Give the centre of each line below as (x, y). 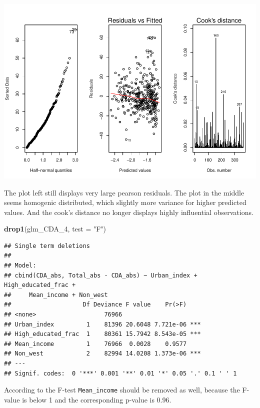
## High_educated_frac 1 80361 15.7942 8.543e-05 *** (102, 334)
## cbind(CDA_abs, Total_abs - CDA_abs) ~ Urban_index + (101, 275)
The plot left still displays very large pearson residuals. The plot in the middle (124, 192)
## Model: (20, 266)
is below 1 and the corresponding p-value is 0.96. (97, 399)
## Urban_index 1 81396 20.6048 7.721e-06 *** (102, 324)
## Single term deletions (47, 246)
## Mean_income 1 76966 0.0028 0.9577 (95, 344)
